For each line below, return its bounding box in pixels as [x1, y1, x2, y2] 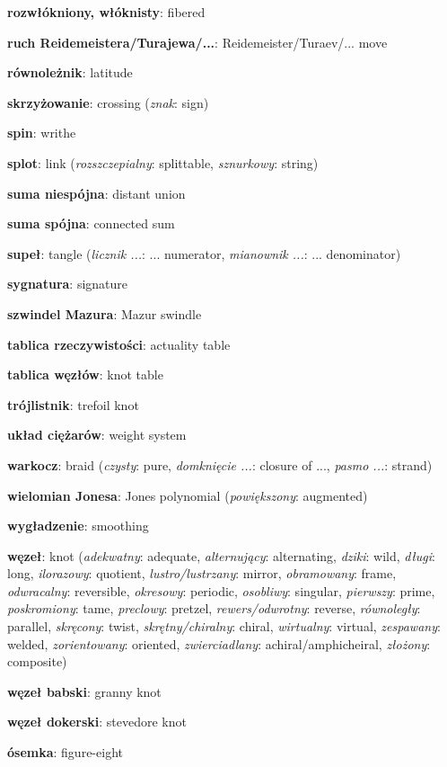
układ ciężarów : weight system [7, 425, 187, 444]
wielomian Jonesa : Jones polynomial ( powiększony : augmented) [7, 486, 368, 504]
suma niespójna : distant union [7, 183, 186, 202]
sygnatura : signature [7, 274, 128, 293]
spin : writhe [7, 123, 76, 142]
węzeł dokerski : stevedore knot [7, 712, 187, 731]
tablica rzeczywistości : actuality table [7, 334, 231, 353]
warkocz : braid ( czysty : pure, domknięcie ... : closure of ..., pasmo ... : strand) [7, 455, 433, 474]
